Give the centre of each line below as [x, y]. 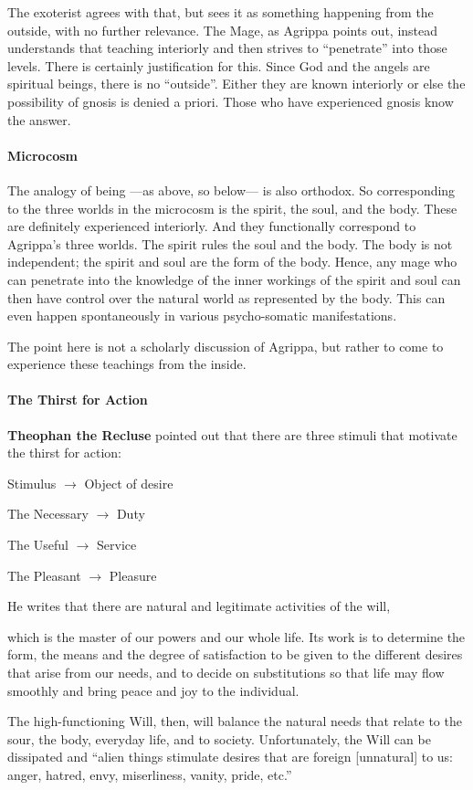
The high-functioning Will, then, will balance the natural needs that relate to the [235, 721]
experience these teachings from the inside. [127, 364]
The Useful [38, 545]
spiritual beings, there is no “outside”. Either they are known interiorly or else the [236, 84]
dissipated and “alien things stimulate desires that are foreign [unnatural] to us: [231, 757]
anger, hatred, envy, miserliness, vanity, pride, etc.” [150, 774]
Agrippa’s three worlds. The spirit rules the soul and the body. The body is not [230, 243]
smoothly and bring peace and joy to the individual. [153, 690]
